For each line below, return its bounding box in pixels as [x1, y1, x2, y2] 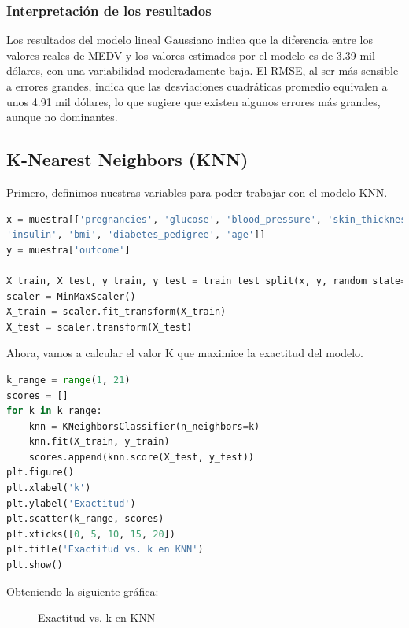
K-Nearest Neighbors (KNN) [6, 147, 249, 172]
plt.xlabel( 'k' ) [6, 482, 91, 494]
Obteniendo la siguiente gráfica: [6, 582, 159, 599]
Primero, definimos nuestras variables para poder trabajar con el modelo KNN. [6, 183, 388, 200]
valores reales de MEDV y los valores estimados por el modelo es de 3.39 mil [6, 46, 375, 63]
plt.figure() [6, 467, 74, 478]
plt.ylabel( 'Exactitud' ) [6, 497, 136, 509]
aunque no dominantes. [6, 109, 118, 125]
